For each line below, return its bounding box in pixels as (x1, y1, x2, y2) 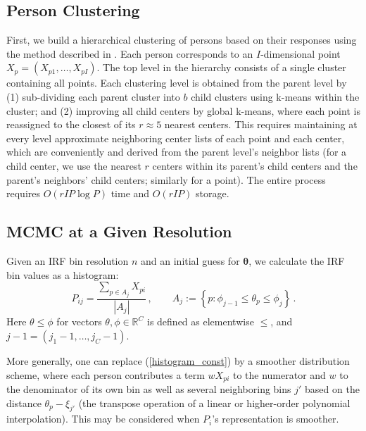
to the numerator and (232, 367, 326, 382)
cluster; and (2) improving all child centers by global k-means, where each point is (6, 103, 360, 118)
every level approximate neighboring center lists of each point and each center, (6, 130, 345, 145)
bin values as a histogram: (6, 267, 119, 282)
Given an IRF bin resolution (6, 253, 129, 268)
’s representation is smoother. (212, 411, 339, 426)
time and (111, 186, 150, 201)
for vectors (56, 314, 102, 329)
